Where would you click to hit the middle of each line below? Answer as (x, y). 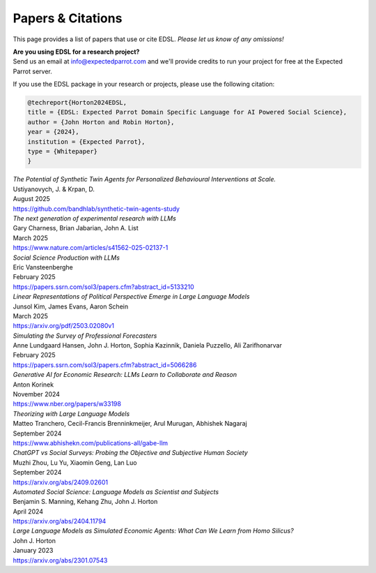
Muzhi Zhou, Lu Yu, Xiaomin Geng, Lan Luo (75, 462)
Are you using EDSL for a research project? (76, 52)
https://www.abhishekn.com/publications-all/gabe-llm (91, 442)
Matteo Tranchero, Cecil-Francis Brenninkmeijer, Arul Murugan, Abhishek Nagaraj (130, 424)
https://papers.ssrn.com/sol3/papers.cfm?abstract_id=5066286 (105, 365)
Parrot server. (32, 71)
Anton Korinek (33, 385)
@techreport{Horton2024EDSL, (77, 103)
